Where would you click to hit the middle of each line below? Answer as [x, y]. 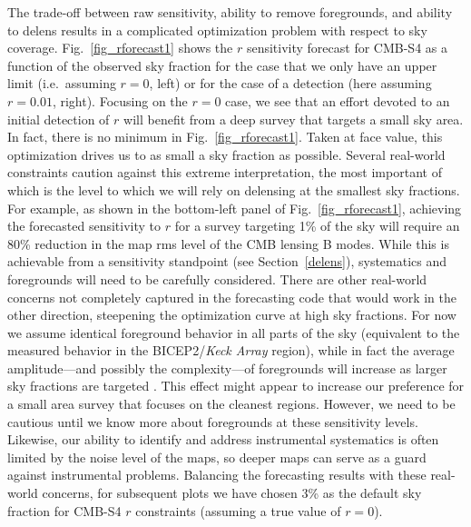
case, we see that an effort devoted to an [338, 100]
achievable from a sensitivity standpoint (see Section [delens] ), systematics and [227, 261]
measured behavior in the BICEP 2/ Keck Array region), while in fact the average [231, 350]
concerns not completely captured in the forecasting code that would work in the [232, 297]
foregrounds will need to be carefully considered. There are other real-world [217, 278]
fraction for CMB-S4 [64, 510]
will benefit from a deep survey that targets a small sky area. [294, 119]
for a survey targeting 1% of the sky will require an [317, 226]
